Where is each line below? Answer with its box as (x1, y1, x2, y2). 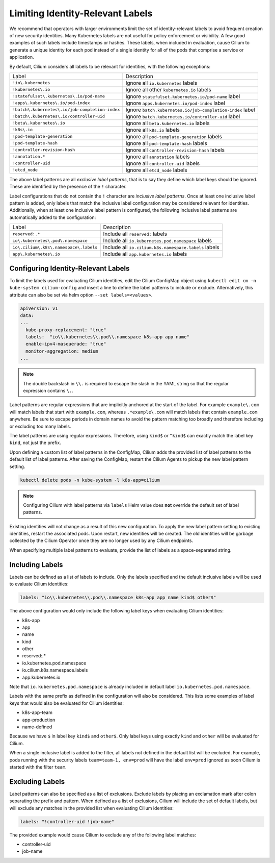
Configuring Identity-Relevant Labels (9, 264, 130, 273)
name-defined (22, 724, 52, 730)
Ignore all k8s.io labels (125, 126, 180, 133)
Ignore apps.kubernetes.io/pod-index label (125, 100, 226, 107)
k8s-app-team (22, 709, 53, 716)
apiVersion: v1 (20, 305, 58, 311)
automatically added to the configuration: (9, 214, 96, 220)
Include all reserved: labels (103, 230, 168, 237)
